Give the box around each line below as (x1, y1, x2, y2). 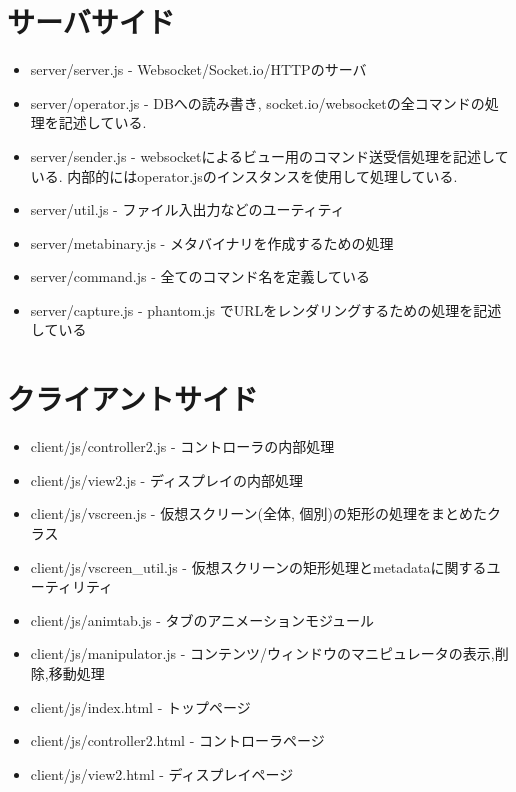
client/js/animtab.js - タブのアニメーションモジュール (30, 609, 374, 630)
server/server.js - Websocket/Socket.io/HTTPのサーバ (30, 59, 367, 80)
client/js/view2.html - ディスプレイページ (30, 763, 294, 784)
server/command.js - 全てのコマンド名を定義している (30, 266, 371, 287)
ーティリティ (30, 576, 114, 597)
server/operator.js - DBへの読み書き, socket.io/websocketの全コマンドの (30, 92, 485, 113)
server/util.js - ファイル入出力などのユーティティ (30, 199, 345, 220)
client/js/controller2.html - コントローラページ (30, 730, 325, 751)
